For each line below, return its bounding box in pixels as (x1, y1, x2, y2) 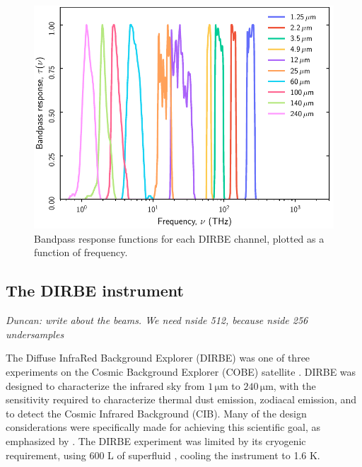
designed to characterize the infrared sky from (6, 378, 205, 393)
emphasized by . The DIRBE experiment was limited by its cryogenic (6, 433, 306, 448)
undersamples (6, 326, 64, 341)
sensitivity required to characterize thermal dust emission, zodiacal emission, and (6, 392, 357, 407)
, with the (273, 378, 316, 393)
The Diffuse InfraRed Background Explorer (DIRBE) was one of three (6, 350, 310, 365)
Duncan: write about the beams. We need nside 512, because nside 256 (6, 313, 308, 328)
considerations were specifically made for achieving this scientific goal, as (6, 420, 321, 434)
